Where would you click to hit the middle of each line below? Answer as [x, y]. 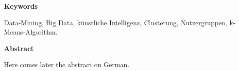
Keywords [21, 6]
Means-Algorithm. [31, 32]
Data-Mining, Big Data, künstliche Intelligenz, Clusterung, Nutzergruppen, [116, 22]
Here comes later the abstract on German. [67, 64]
